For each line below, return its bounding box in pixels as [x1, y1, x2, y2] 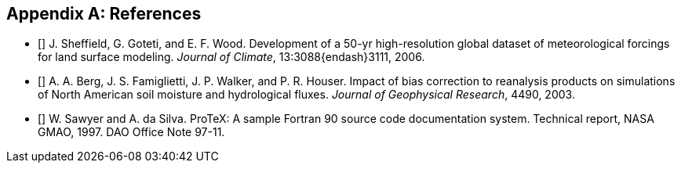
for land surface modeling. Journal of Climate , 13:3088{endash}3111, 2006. [38, 50, 425, 64]
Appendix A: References [6, 4, 202, 23]
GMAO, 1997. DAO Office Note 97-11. [38, 125, 225, 139]
